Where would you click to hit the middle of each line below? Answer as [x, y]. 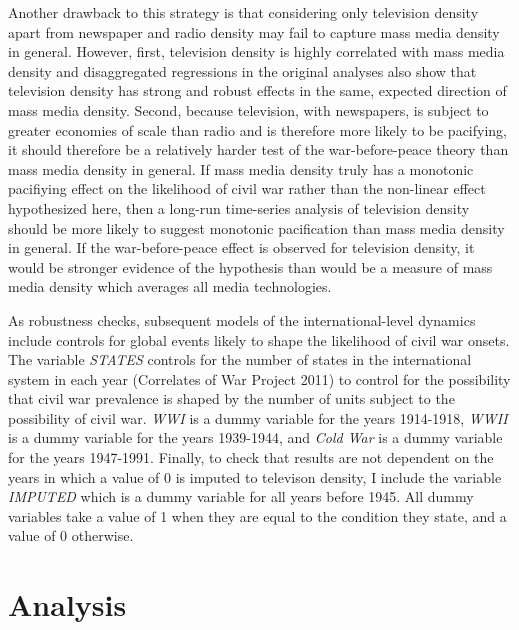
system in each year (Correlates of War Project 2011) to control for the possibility [259, 378]
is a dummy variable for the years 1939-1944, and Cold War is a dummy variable [255, 437]
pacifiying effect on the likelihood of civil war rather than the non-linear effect [247, 188]
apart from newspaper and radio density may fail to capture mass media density [254, 31]
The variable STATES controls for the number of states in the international [240, 359]
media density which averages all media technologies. [170, 286]
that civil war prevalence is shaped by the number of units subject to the [231, 398]
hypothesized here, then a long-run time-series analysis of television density [239, 207]
